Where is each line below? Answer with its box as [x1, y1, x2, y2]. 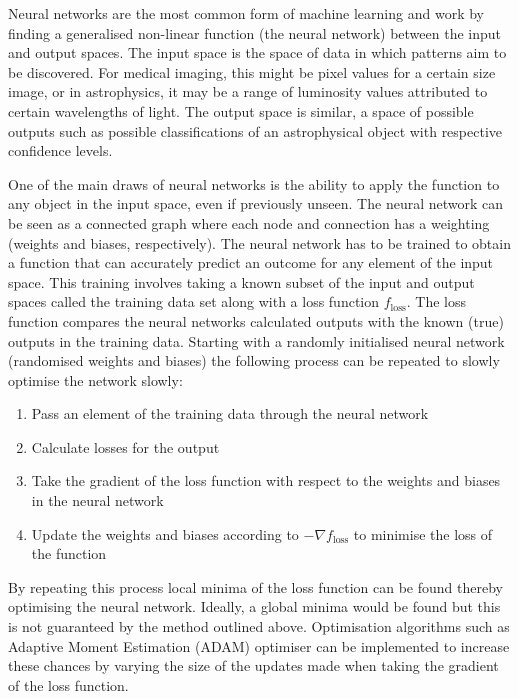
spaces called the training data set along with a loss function [8, 291, 380, 312]
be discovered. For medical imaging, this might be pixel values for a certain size [8, 61, 496, 82]
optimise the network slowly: [8, 369, 183, 390]
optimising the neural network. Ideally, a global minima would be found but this [8, 596, 501, 617]
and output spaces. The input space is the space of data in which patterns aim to [8, 42, 507, 63]
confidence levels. [8, 140, 113, 161]
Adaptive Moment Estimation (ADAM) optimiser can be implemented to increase [8, 635, 510, 656]
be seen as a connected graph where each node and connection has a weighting [8, 212, 490, 233]
